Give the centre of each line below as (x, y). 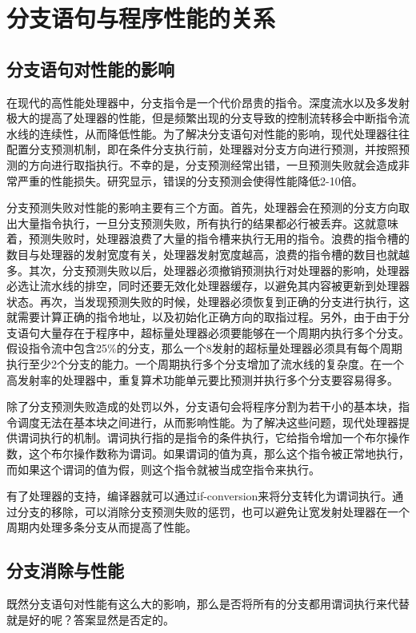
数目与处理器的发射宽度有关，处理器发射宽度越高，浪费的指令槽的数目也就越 (208, 254)
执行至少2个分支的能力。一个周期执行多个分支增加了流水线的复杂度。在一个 (205, 364)
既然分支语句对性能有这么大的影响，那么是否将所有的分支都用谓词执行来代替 (208, 604)
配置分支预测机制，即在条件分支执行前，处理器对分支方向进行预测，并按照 (202, 149)
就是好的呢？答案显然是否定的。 (90, 619)
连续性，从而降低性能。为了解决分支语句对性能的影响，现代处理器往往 (224, 133)
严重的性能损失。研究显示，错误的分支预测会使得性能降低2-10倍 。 (190, 180)
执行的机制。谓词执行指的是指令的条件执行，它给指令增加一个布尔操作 (224, 438)
